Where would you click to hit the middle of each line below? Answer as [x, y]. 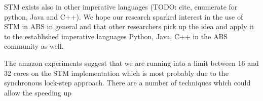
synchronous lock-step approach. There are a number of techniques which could [127, 83]
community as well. [34, 46]
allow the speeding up [38, 92]
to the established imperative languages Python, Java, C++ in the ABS [116, 36]
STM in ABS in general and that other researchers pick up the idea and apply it [129, 26]
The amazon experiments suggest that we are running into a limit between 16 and [131, 63]
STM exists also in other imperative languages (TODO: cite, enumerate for [121, 7]
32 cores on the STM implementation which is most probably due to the [116, 73]
